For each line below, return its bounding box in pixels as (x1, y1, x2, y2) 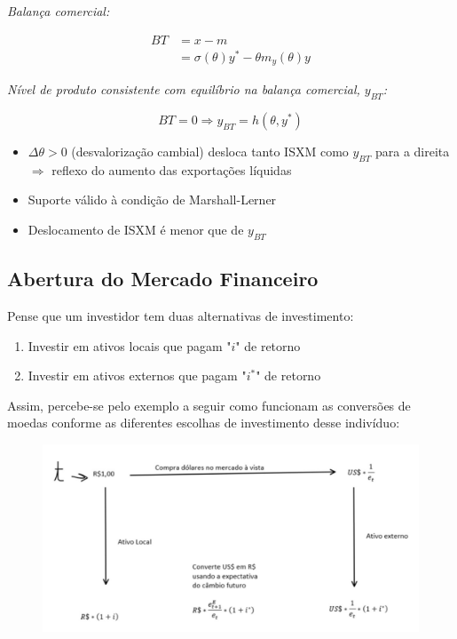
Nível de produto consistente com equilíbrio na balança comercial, (7, 80, 360, 99)
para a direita (374, 141, 450, 160)
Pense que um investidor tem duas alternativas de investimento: (7, 306, 354, 324)
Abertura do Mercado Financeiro (7, 265, 319, 292)
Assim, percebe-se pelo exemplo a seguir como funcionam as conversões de (7, 395, 411, 414)
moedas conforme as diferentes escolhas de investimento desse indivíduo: (7, 413, 400, 432)
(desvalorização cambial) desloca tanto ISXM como (71, 141, 349, 160)
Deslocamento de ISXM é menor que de (28, 220, 244, 238)
